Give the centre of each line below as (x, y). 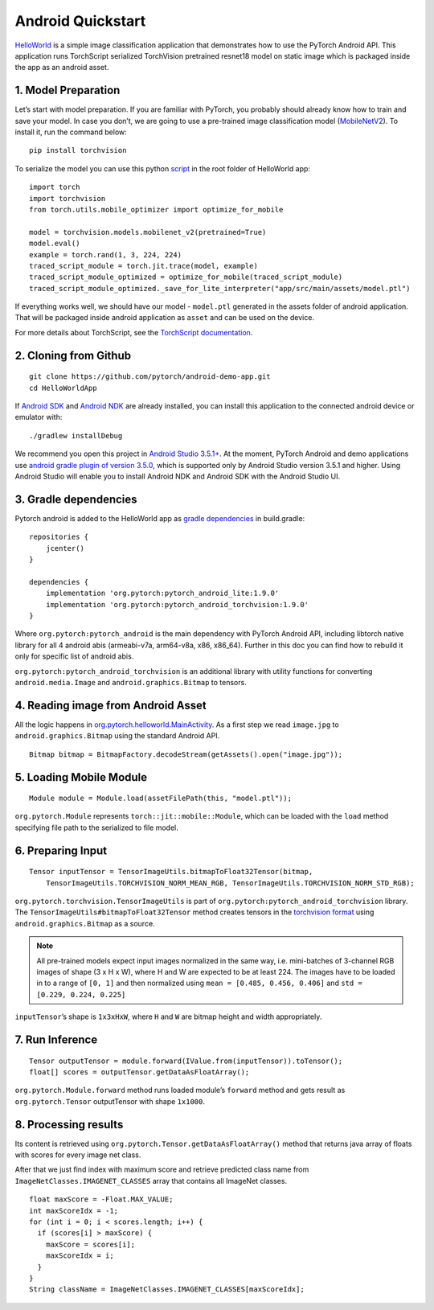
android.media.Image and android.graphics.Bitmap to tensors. (131, 682)
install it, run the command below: (71, 132)
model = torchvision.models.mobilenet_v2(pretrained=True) (148, 232)
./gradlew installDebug (76, 435)
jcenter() (65, 548)
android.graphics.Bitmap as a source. (85, 923)
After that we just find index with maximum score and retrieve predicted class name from (162, 1169)
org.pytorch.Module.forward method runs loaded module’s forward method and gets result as (180, 1090)
